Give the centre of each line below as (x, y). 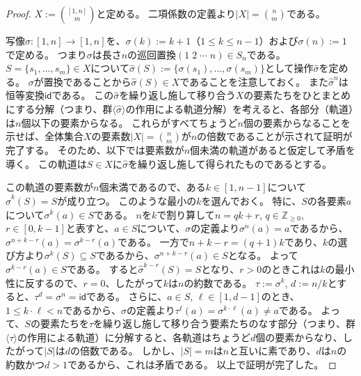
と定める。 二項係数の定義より (166, 13)
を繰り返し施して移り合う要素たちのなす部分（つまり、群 (225, 323)
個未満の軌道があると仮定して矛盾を (273, 150)
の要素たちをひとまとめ (297, 95)
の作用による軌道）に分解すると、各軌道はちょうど (134, 337)
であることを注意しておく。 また (254, 81)
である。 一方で (153, 241)
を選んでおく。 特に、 (251, 200)
